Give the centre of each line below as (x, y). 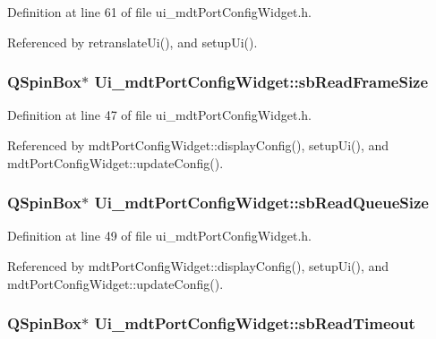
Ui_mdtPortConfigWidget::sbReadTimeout (255, 323)
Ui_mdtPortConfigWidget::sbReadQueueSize (261, 203)
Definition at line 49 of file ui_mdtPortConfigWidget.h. (159, 236)
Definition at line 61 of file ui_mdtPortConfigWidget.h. (159, 12)
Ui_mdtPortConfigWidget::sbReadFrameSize (261, 82)
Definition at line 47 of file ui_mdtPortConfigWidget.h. (159, 115)
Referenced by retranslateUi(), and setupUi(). (133, 42)
